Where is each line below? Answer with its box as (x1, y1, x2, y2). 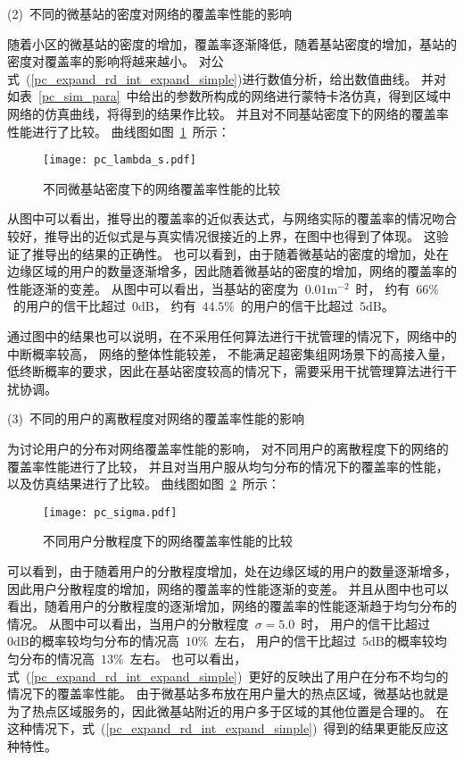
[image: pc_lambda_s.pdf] (43, 154, 196, 167)
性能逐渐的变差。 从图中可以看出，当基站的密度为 (7, 279, 299, 297)
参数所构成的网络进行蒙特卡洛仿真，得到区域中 (176, 87, 452, 105)
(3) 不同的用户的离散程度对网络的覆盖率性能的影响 (7, 409, 304, 428)
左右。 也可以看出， (129, 648, 247, 667)
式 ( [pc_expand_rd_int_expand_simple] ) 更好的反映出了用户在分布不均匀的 (7, 666, 449, 685)
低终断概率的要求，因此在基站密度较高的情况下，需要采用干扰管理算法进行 (7, 362, 444, 380)
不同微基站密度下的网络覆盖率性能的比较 (43, 179, 280, 197)
